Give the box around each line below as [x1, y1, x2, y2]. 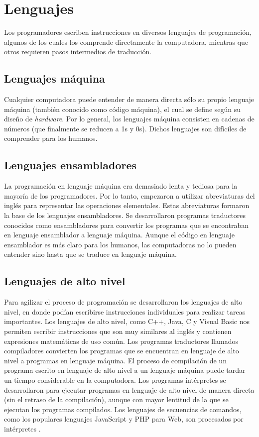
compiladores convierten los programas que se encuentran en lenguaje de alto [4, 345, 239, 356]
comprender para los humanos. [4, 133, 98, 143]
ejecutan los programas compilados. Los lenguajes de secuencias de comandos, [4, 404, 242, 414]
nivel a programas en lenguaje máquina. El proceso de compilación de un [4, 355, 227, 365]
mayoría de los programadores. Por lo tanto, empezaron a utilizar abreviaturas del [4, 190, 255, 201]
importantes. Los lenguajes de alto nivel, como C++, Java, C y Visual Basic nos [4, 316, 250, 327]
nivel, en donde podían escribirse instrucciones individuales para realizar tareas [4, 306, 246, 317]
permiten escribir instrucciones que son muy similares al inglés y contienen [4, 326, 232, 336]
